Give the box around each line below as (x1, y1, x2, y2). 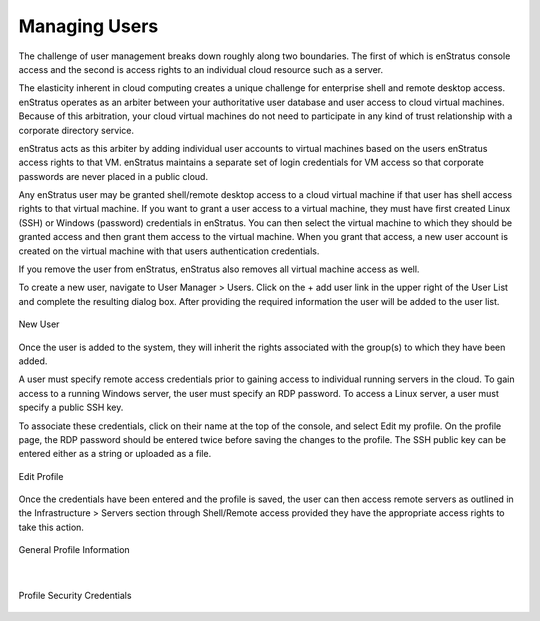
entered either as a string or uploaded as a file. (18, 448, 212, 460)
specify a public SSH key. (18, 401, 124, 414)
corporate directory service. (18, 124, 135, 136)
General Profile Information (18, 544, 130, 556)
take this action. (18, 521, 85, 533)
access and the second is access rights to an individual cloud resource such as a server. (18, 63, 384, 75)
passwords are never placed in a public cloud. (18, 170, 209, 182)
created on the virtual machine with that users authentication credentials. (18, 245, 320, 257)
